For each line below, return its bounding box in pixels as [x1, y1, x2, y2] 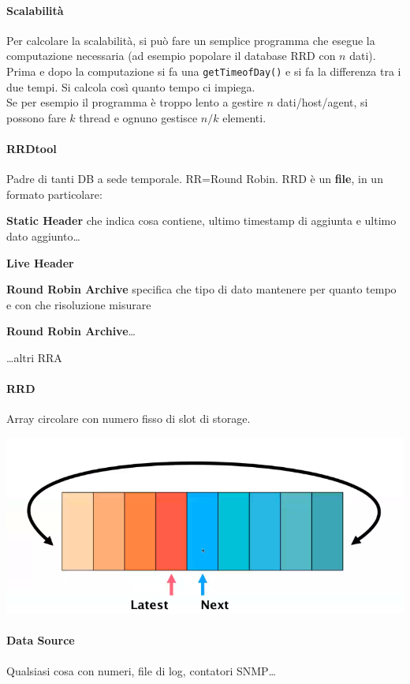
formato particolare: [6, 185, 102, 202]
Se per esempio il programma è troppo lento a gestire [6, 94, 263, 110]
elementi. [222, 109, 266, 125]
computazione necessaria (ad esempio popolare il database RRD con [6, 47, 336, 64]
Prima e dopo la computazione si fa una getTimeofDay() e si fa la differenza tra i [6, 62, 401, 79]
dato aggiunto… [6, 228, 80, 244]
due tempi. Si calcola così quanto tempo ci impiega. [6, 78, 255, 95]
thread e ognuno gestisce [79, 109, 198, 125]
